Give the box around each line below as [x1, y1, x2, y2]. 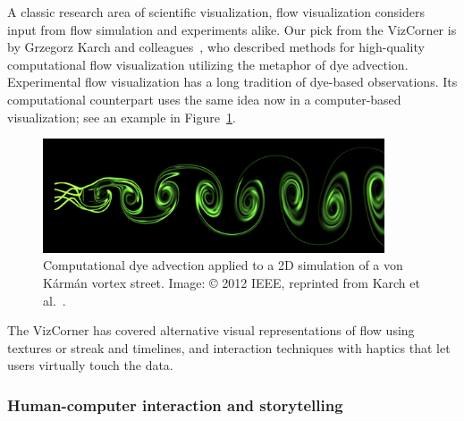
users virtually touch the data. [7, 356, 173, 375]
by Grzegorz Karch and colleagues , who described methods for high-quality [7, 38, 425, 56]
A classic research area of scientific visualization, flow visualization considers [7, 3, 426, 21]
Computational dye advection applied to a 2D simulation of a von [43, 256, 403, 274]
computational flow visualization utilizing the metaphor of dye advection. [7, 55, 409, 73]
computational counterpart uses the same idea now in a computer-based [7, 89, 401, 108]
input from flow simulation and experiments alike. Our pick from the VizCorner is [7, 20, 457, 38]
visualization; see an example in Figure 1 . [7, 107, 236, 126]
